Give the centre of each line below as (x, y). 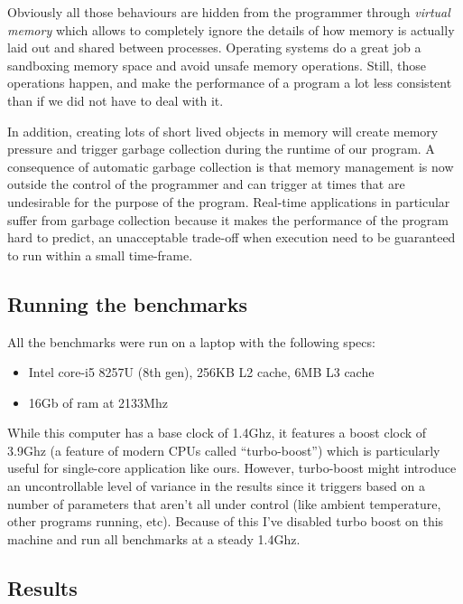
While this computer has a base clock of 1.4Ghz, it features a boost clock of (217, 433)
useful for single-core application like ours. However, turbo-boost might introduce (232, 468)
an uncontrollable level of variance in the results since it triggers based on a (216, 486)
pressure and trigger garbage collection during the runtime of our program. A (221, 149)
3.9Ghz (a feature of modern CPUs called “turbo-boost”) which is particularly (224, 450)
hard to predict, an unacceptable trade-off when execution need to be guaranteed (231, 237)
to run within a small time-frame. (100, 255)
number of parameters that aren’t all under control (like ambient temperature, (224, 503)
